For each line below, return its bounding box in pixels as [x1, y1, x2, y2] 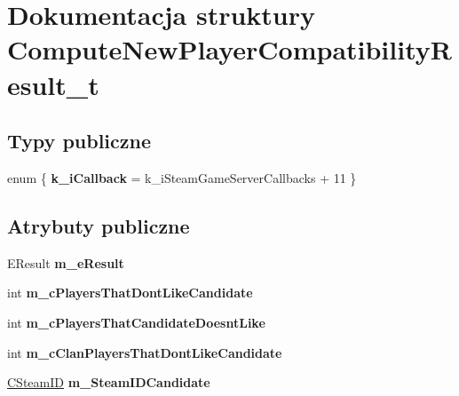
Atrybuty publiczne [7, 211, 190, 239]
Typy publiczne [7, 127, 152, 154]
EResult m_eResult [7, 253, 124, 272]
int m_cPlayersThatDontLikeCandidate [7, 283, 253, 302]
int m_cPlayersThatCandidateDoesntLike [7, 313, 265, 331]
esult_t [7, 66, 99, 102]
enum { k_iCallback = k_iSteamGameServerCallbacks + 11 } [7, 168, 357, 186]
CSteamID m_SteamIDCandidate [7, 373, 210, 392]
